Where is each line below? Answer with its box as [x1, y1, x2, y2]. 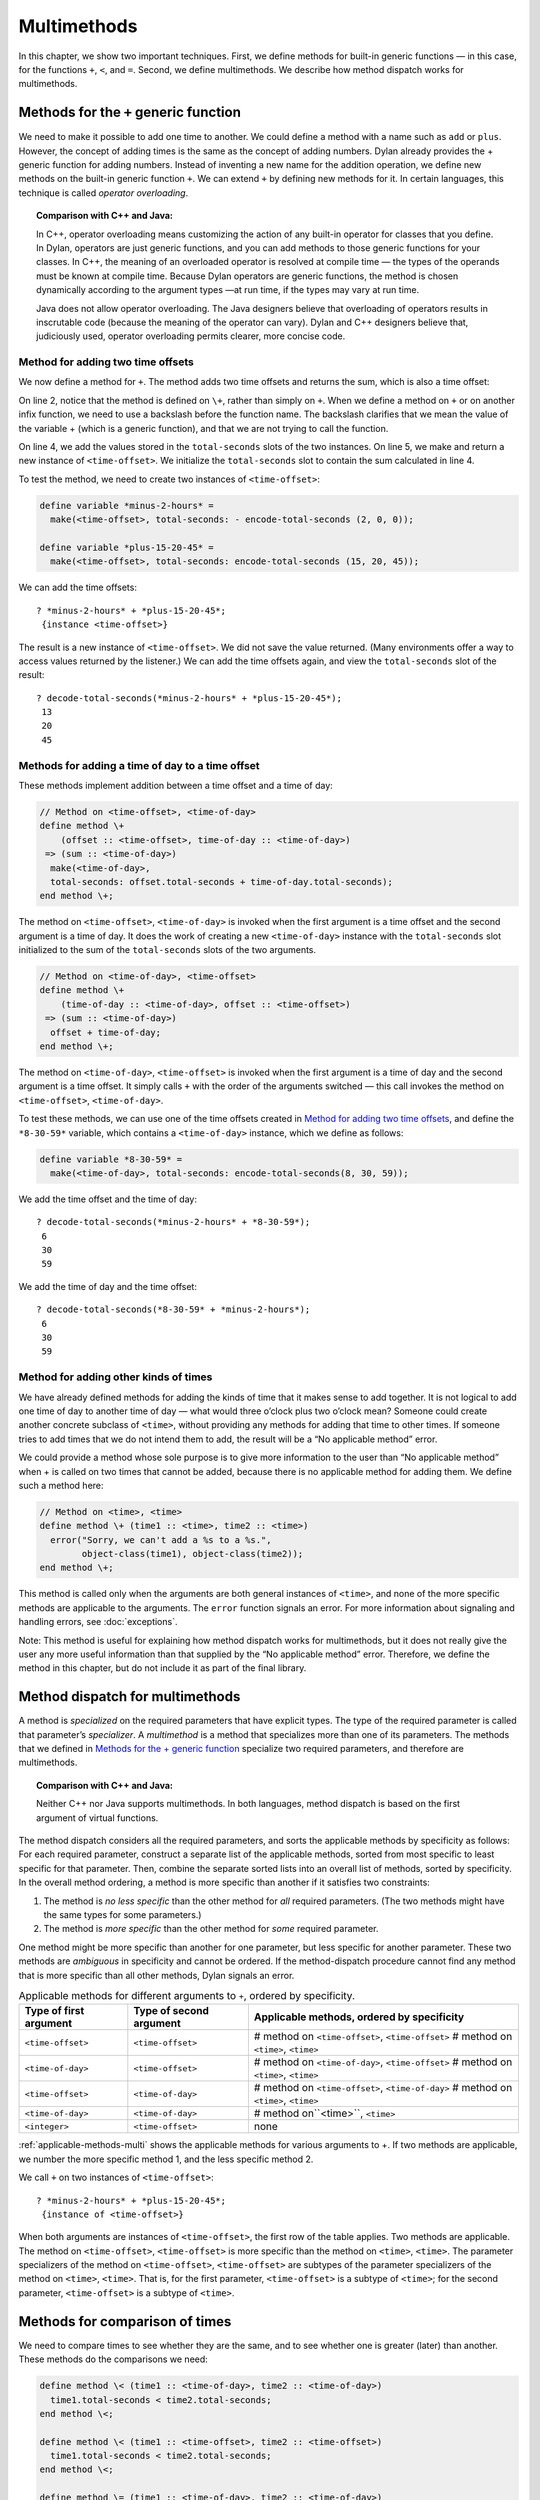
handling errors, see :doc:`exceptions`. [18, 1616, 178, 1628]
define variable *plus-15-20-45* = [39, 541, 214, 553]
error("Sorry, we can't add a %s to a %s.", [50, 1534, 272, 1545]
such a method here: [18, 1479, 104, 1491]
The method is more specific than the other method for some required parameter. [43, 1923, 379, 1935]
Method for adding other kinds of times [18, 1370, 213, 1384]
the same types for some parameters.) [43, 1909, 202, 1920]
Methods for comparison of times [18, 2313, 232, 2330]
